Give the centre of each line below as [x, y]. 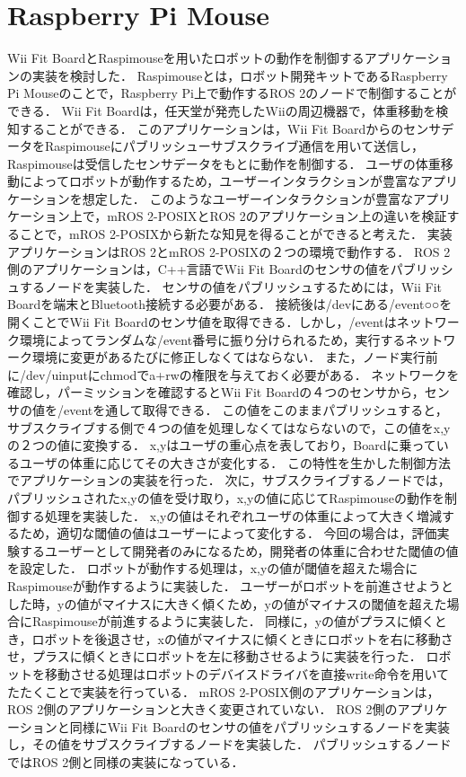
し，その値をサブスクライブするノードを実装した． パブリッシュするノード [229, 744]
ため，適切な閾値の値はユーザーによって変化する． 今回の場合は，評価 [228, 533]
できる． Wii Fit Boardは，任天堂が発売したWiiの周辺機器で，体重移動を [222, 110]
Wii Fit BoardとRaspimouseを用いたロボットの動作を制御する [186, 58]
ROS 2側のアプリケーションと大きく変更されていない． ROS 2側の [202, 709]
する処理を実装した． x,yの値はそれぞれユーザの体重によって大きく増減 [230, 515]
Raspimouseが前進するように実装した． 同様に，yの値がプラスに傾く [233, 621]
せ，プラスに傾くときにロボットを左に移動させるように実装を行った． [215, 656]
